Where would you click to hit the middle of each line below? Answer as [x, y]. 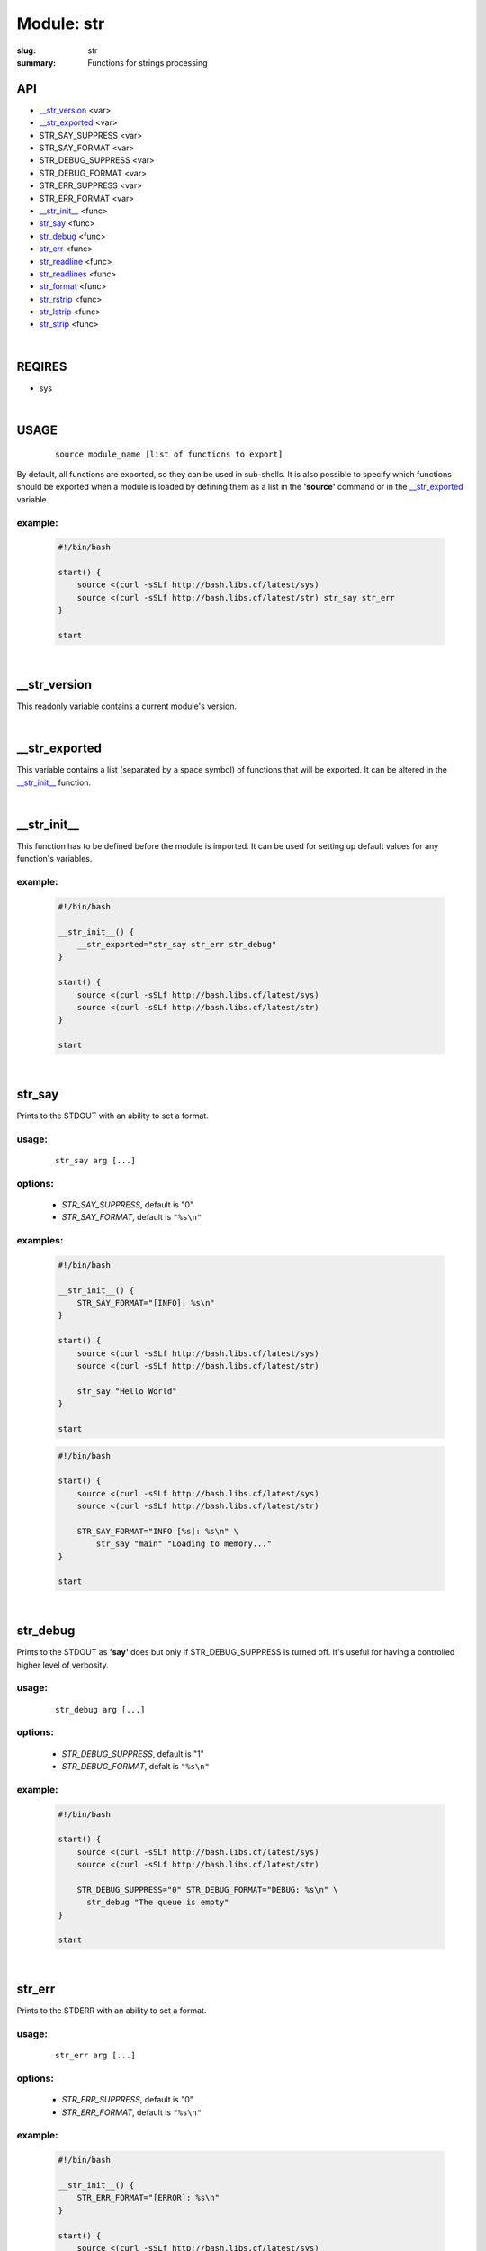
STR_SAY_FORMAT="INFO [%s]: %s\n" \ [157, 1531]
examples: [40, 1241]
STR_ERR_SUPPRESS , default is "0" [127, 2100]
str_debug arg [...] [100, 1709]
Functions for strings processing [148, 62]
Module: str [61, 23]
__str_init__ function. [54, 782]
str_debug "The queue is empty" [158, 1903]
